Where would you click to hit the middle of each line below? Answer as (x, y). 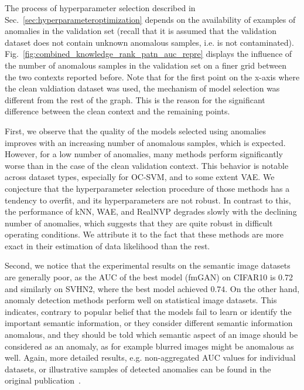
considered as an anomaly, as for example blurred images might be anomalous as (149, 346)
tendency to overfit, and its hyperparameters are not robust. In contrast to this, (148, 200)
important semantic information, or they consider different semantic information (149, 323)
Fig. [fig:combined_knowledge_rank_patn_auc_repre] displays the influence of (148, 54)
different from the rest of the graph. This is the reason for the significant (135, 99)
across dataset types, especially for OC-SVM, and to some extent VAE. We (140, 177)
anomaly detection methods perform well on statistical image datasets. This (141, 300)
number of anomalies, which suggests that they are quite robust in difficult (139, 223)
